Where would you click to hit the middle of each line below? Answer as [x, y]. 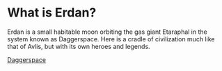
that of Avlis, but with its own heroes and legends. [79, 46]
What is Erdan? [52, 13]
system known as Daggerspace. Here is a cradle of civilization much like [111, 39]
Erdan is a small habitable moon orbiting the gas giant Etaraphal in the [107, 32]
